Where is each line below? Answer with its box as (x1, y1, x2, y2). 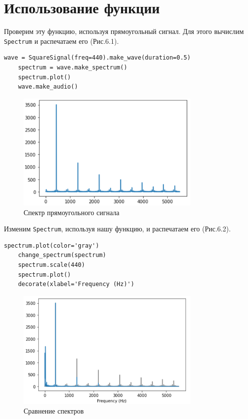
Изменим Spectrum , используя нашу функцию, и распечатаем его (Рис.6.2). (4, 224, 231, 234)
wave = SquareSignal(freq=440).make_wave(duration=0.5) (4, 54, 191, 62)
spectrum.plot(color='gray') (4, 242, 99, 249)
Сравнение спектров (24, 406, 84, 416)
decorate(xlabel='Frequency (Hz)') (18, 281, 134, 288)
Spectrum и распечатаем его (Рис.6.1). (4, 35, 119, 46)
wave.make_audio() (18, 83, 78, 91)
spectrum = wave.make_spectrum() (18, 64, 127, 71)
